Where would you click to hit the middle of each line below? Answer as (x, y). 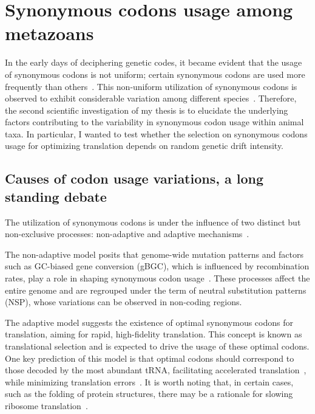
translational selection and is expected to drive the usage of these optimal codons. (157, 346)
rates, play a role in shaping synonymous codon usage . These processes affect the (157, 278)
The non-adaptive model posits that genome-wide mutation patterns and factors (154, 254)
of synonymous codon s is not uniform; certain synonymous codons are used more (155, 74)
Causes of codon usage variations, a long (134, 178)
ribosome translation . (46, 405)
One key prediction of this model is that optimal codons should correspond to (150, 358)
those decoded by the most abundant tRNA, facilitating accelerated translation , (156, 370)
